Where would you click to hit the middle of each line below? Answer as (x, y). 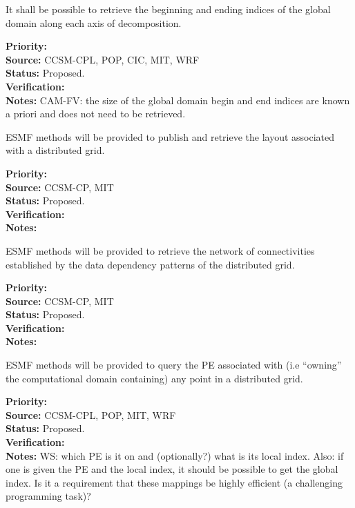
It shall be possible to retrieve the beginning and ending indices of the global (168, 9)
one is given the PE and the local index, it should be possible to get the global (172, 469)
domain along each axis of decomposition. (94, 22)
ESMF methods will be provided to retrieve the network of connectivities (160, 250)
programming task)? (48, 496)
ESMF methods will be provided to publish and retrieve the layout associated (170, 136)
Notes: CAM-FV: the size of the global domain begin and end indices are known (178, 100)
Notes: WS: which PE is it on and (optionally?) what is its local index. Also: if (175, 455)
